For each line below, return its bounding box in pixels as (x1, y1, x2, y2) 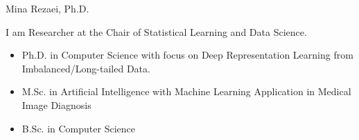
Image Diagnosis (21, 97, 91, 112)
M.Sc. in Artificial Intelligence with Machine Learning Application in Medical (21, 84, 351, 99)
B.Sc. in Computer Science (21, 121, 135, 135)
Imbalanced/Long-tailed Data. (21, 61, 150, 75)
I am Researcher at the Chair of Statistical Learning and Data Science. (6, 24, 307, 39)
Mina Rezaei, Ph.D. (6, 1, 89, 15)
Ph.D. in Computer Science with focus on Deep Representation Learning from (21, 48, 353, 62)
